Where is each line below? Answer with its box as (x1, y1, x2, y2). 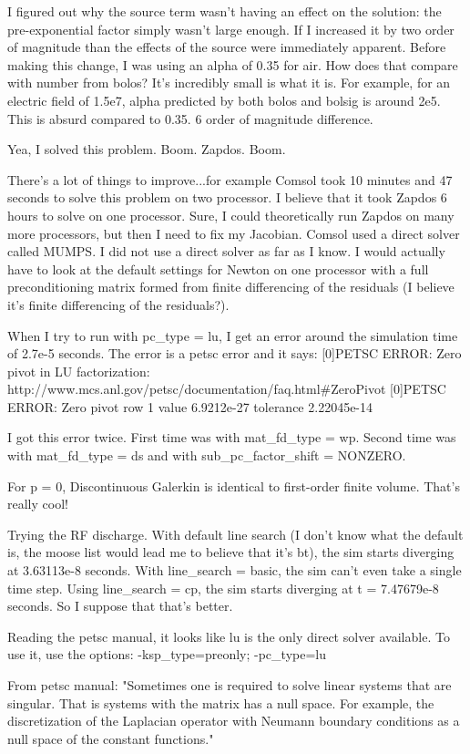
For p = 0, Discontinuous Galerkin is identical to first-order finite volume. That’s (7, 476, 460, 495)
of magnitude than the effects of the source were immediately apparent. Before (7, 37, 446, 57)
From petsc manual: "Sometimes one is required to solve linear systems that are (7, 676, 452, 694)
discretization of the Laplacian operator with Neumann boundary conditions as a (7, 711, 460, 730)
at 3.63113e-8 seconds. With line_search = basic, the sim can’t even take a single (7, 561, 462, 580)
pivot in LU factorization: (7, 361, 150, 380)
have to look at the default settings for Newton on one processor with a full (7, 259, 429, 278)
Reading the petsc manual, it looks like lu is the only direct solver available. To (7, 626, 450, 646)
